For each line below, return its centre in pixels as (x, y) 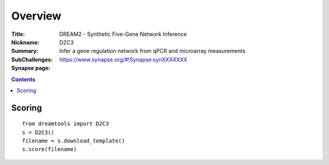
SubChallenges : (32, 59)
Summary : (25, 51)
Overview (36, 16)
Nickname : (25, 42)
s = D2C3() (38, 132)
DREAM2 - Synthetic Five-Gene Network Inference (123, 34)
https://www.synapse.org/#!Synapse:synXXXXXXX (123, 59)
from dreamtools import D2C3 (65, 124)
